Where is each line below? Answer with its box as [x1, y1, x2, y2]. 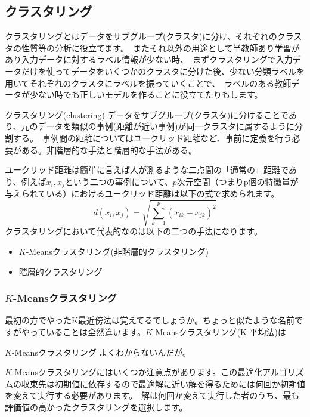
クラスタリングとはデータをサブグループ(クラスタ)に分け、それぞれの [5, 30, 277, 42]
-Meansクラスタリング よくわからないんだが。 [11, 345, 191, 358]
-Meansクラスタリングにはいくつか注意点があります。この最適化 [11, 366, 263, 378]
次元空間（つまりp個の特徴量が [176, 175, 299, 187]
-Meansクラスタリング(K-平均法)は [152, 325, 286, 338]
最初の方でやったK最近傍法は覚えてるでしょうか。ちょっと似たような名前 [5, 314, 294, 326]
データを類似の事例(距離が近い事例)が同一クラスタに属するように [38, 120, 295, 132]
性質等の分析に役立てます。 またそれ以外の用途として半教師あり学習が [21, 41, 300, 54]
